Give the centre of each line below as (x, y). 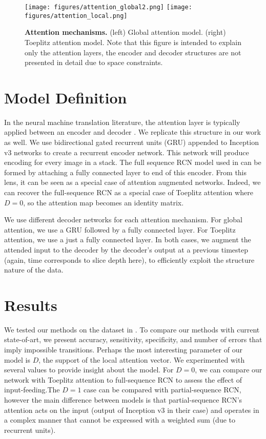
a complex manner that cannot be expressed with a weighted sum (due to (120, 420)
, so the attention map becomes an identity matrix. (104, 202)
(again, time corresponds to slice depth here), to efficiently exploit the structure (129, 259)
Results (31, 305)
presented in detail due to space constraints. (94, 62)
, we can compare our (229, 370)
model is (17, 359)
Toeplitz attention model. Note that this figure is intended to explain (133, 42)
